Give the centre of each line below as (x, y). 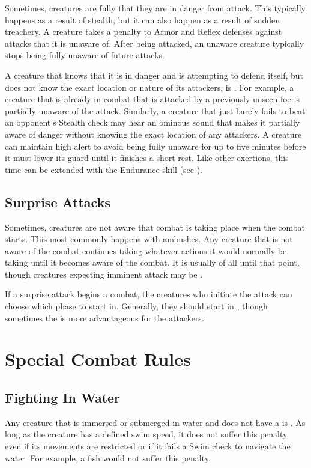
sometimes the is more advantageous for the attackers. (104, 318)
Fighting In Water (63, 397)
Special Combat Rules (98, 359)
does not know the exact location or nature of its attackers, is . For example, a (149, 87)
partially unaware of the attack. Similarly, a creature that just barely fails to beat (155, 110)
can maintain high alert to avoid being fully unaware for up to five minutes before (155, 146)
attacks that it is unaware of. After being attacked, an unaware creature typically (155, 43)
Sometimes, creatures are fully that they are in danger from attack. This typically (155, 8)
